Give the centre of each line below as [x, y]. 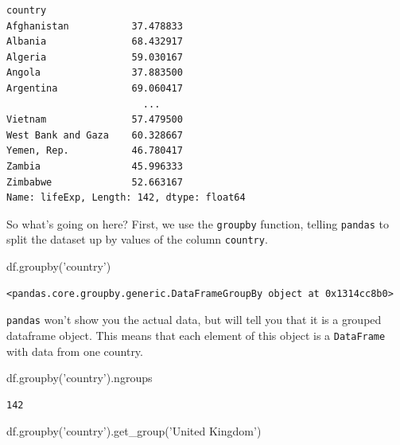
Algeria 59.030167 [95, 57]
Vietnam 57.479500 [95, 120]
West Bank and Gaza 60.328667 [95, 135]
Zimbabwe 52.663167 [95, 182]
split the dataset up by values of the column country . [137, 239]
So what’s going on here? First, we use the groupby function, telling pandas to [198, 223]
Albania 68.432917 [95, 42]
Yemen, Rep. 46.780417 [95, 151]
